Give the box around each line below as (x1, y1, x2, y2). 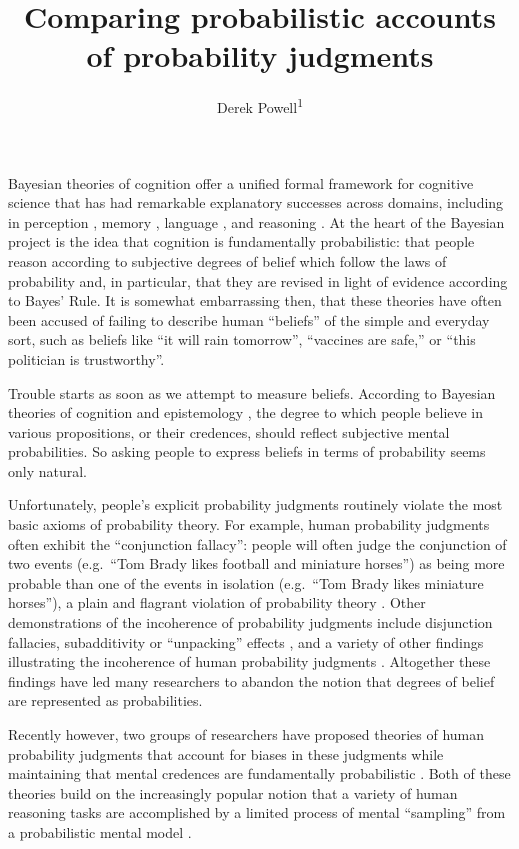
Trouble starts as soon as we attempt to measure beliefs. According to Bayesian (8, 382, 496, 403)
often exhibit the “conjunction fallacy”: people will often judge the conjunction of (8, 533, 507, 554)
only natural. (8, 460, 88, 481)
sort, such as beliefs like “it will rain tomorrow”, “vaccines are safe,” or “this (8, 329, 476, 350)
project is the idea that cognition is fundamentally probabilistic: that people (8, 231, 475, 252)
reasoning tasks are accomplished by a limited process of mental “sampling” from (8, 802, 506, 823)
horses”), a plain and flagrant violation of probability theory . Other (8, 592, 426, 613)
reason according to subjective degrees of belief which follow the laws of (8, 250, 447, 271)
